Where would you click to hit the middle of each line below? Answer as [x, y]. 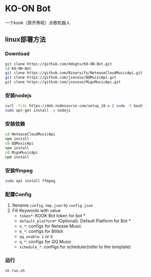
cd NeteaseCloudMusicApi [30, 134]
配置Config [18, 194]
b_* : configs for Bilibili [41, 231]
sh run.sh [15, 271]
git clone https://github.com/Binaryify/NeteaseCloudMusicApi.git [74, 73]
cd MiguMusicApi [21, 152]
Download [18, 54]
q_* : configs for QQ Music [45, 242]
